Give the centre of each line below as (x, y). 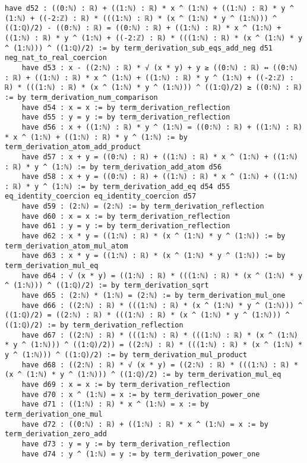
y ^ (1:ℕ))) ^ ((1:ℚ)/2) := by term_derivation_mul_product (126, 355)
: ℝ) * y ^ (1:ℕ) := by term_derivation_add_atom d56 (113, 167)
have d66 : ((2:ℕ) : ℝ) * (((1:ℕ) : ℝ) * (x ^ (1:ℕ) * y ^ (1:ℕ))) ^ (162, 305)
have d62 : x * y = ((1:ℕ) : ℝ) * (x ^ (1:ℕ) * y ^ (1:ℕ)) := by (153, 236)
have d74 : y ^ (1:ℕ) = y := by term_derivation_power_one (141, 454)
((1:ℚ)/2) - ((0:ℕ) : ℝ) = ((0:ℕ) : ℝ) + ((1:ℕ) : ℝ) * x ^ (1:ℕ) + (143, 28)
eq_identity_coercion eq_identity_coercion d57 (101, 196)
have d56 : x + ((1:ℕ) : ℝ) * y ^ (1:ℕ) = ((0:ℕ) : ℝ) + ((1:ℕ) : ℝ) (162, 127)
